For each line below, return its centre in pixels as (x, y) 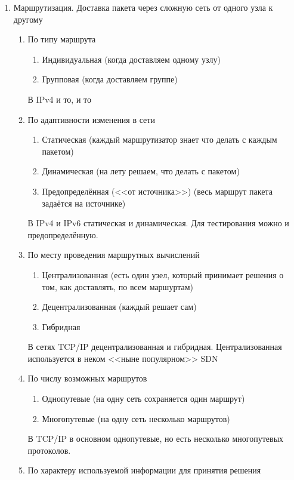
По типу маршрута (62, 39)
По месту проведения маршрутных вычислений (114, 255)
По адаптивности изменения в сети (91, 119)
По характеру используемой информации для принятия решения (144, 470)
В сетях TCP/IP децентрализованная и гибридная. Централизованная (155, 347)
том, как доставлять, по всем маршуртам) (118, 286)
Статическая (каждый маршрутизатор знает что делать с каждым (160, 139)
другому (28, 19)
